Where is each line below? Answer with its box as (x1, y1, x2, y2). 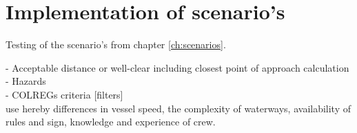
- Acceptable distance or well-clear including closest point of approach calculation (6, 60, 349, 74)
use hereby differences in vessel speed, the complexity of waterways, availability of (6, 101, 351, 115)
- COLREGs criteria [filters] (6, 87, 123, 101)
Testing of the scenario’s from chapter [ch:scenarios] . (6, 37, 226, 52)
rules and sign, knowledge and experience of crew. (6, 114, 216, 129)
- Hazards (6, 74, 46, 88)
